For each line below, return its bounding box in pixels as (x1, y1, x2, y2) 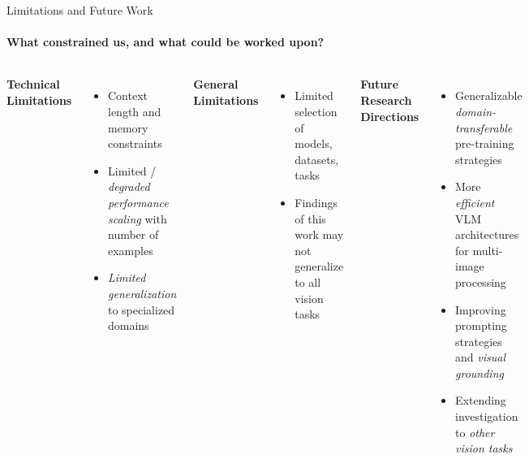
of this (295, 210, 326, 227)
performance (108, 193, 169, 210)
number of (108, 226, 159, 243)
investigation (455, 408, 518, 425)
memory (108, 119, 148, 136)
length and (108, 102, 161, 119)
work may (295, 226, 344, 243)
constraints (108, 135, 162, 152)
